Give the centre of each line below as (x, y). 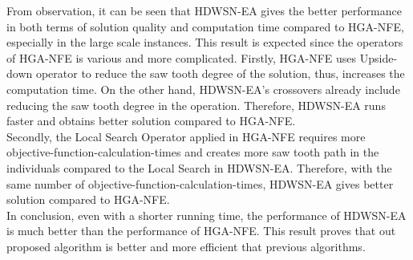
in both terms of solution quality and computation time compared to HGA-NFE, (205, 26)
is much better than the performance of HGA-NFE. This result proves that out (201, 231)
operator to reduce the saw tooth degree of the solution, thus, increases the (220, 73)
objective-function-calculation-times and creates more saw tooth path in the (193, 152)
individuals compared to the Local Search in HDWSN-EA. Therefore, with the (199, 167)
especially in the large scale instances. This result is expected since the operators (205, 42)
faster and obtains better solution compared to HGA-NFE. (151, 121)
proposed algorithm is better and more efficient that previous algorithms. (186, 246)
